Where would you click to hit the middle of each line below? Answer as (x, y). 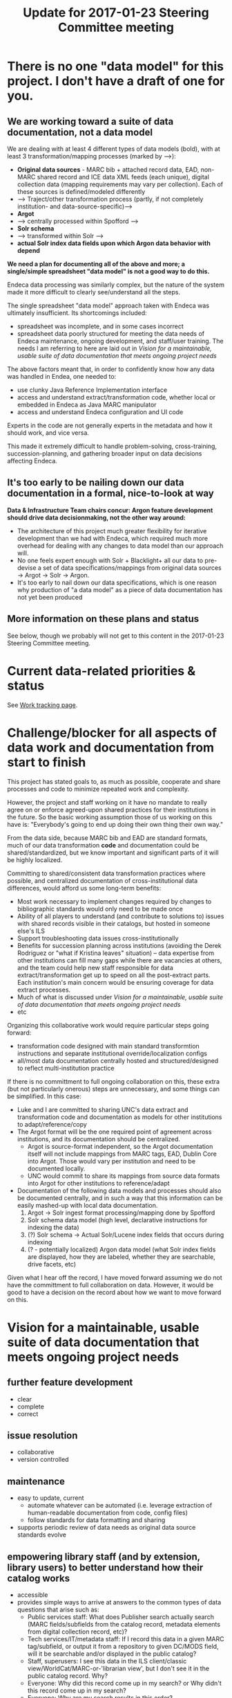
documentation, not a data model (80, 132)
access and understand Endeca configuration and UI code (100, 412)
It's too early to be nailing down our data (96, 483)
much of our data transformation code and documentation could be (103, 845)
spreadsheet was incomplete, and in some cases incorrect (100, 326)
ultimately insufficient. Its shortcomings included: (77, 313)
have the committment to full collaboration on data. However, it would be (110, 1285)
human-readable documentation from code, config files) (107, 1513)
